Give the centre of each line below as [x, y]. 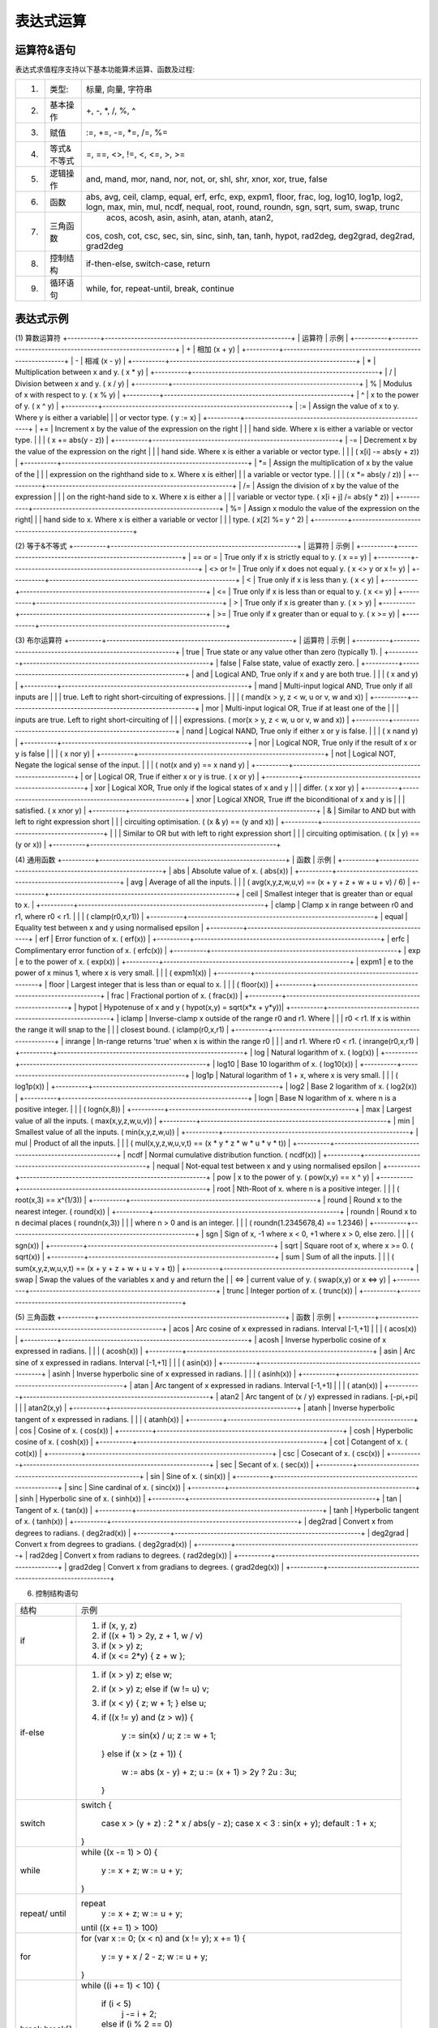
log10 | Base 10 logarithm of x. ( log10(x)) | [288, 1063]
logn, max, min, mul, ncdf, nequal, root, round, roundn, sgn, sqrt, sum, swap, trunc [243, 207]
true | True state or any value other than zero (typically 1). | [284, 651]
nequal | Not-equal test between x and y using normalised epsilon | [269, 1166]
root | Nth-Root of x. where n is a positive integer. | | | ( [308, 1188]
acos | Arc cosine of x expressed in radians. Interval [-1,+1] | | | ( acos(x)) [295, 1328]
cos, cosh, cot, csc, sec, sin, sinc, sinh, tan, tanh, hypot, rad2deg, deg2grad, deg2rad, [250, 236]
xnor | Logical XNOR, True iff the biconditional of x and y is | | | [301, 799]
